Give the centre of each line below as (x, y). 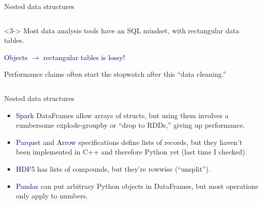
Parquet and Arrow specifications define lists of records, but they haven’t (129, 142)
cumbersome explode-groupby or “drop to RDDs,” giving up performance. (130, 125)
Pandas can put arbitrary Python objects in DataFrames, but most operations (137, 186)
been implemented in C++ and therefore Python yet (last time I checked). (132, 152)
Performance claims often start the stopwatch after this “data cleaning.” (115, 74)
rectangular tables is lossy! (84, 57)
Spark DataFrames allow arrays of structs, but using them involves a (122, 115)
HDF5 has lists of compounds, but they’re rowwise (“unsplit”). (113, 168)
